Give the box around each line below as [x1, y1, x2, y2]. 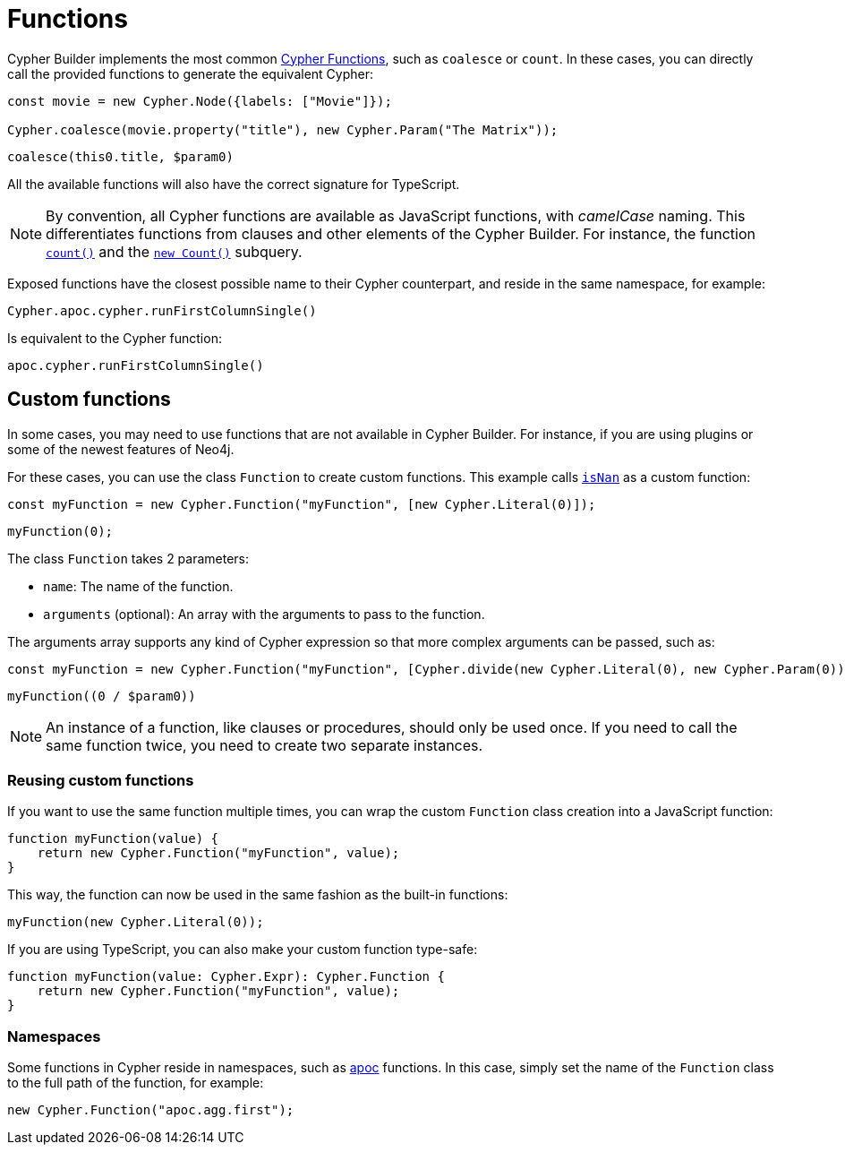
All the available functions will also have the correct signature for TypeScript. [7, 176, 460, 192]
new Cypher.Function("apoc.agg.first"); [7, 1103, 294, 1118]
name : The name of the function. [43, 578, 234, 594]
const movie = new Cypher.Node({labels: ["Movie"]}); [7, 93, 392, 108]
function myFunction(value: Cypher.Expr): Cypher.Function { [7, 969, 445, 984]
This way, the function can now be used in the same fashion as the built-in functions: [7, 887, 508, 903]
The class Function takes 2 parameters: [7, 550, 250, 566]
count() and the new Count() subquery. [46, 242, 303, 261]
